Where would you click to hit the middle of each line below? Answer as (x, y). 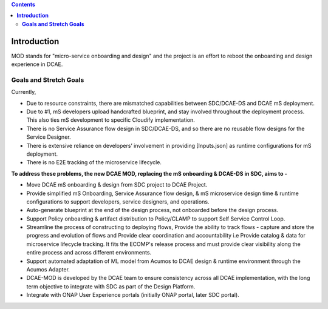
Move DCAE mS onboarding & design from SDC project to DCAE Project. (117, 185)
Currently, (24, 92)
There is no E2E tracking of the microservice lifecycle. (94, 162)
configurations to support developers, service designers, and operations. (118, 201)
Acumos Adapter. (48, 270)
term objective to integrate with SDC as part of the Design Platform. (111, 286)
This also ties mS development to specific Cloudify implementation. (111, 120)
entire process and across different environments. (89, 253)
